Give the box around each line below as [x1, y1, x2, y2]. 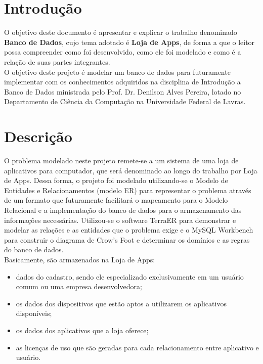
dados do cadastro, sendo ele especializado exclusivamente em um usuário [16, 271, 244, 282]
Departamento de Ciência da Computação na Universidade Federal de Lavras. [4, 96, 246, 107]
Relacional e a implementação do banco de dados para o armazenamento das [4, 204, 242, 215]
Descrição [4, 126, 72, 147]
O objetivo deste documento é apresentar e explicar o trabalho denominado [4, 27, 237, 37]
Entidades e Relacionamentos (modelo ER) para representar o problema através [4, 185, 251, 195]
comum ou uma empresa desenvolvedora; [16, 281, 142, 292]
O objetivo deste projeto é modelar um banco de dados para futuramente [4, 66, 231, 77]
